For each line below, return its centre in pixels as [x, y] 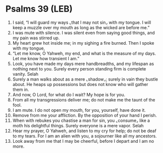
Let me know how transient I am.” [46, 58]
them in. [21, 89]
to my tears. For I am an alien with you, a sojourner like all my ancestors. [85, 136]
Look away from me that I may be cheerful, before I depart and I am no [83, 141]
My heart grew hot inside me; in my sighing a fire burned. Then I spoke [83, 43]
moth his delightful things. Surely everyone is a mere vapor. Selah [78, 125]
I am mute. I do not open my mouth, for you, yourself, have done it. [79, 110]
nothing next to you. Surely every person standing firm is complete [79, 68]
